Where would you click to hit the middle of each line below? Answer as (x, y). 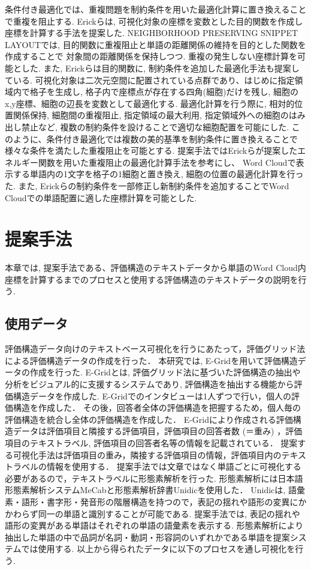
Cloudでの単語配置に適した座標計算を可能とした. (101, 197)
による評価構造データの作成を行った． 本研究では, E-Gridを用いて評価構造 (151, 360)
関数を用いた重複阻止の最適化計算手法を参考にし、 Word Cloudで (167, 162)
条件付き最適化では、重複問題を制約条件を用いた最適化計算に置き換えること (156, 9)
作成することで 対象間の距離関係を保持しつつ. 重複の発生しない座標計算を (151, 56)
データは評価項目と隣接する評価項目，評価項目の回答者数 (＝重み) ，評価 (158, 431)
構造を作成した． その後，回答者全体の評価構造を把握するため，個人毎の (157, 408)
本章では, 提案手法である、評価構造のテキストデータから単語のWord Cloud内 (155, 268)
